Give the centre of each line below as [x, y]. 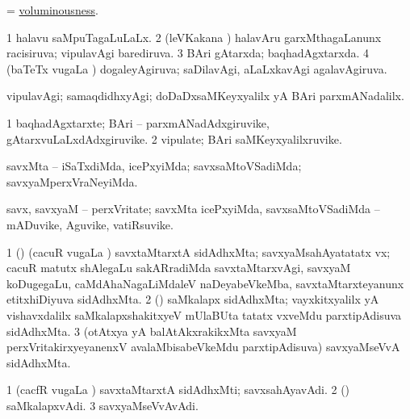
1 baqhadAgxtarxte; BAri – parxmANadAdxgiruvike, [138, 122]
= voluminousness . [52, 10]
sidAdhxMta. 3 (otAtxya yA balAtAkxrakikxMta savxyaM [152, 331]
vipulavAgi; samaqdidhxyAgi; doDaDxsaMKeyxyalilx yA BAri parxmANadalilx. [205, 96]
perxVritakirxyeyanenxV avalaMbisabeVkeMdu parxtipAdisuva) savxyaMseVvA [203, 347]
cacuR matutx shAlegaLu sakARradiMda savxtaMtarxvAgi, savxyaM [179, 268]
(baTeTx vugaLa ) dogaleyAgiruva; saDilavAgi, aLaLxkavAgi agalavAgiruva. [197, 68]
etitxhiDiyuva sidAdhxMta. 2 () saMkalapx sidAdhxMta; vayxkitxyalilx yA [193, 299]
